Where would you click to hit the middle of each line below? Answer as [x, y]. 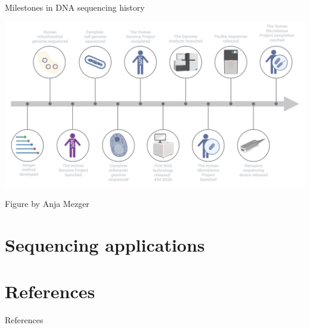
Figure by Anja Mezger [47, 204]
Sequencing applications [105, 245]
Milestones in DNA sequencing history [75, 7]
